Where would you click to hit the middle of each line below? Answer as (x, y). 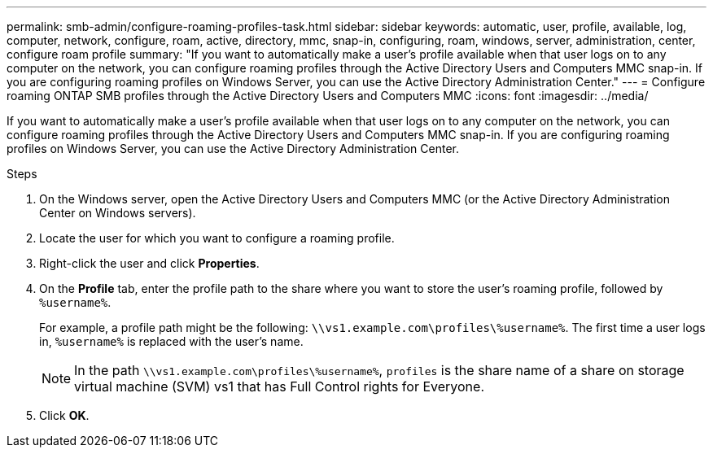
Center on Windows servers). (118, 213)
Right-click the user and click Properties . (149, 263)
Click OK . (64, 415)
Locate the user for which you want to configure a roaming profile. (217, 238)
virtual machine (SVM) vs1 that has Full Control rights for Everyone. (279, 386)
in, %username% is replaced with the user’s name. (171, 341)
